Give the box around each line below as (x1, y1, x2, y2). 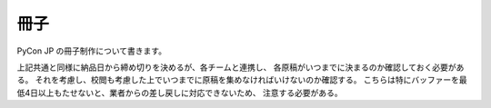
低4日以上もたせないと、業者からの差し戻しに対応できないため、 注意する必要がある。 (16, 87, 343, 98)
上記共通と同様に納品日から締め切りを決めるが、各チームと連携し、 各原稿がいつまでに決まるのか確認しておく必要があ (16, 62, 465, 73)
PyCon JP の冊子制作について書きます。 (16, 45, 167, 56)
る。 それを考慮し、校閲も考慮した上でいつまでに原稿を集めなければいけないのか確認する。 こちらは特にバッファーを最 (16, 74, 467, 85)
